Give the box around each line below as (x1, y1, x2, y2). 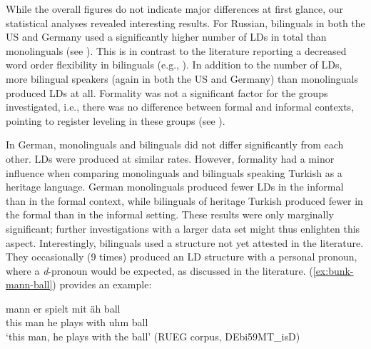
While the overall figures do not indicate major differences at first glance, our (6, 1, 343, 16)
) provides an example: (52, 277, 152, 292)
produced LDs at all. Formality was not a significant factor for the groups (6, 85, 328, 100)
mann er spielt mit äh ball (6, 300, 121, 315)
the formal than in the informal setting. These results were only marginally (6, 207, 334, 222)
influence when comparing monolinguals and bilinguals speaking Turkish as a (6, 165, 342, 180)
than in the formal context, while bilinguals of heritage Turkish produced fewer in (6, 193, 363, 208)
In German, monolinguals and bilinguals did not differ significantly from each (6, 137, 344, 152)
